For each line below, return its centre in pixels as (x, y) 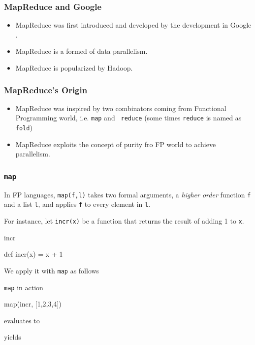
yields (13, 337)
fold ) (24, 128)
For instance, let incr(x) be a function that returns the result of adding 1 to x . (124, 221)
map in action (24, 287)
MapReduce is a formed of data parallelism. (81, 51)
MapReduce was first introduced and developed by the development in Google (133, 25)
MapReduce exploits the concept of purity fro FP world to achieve (116, 144)
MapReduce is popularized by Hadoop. (74, 68)
